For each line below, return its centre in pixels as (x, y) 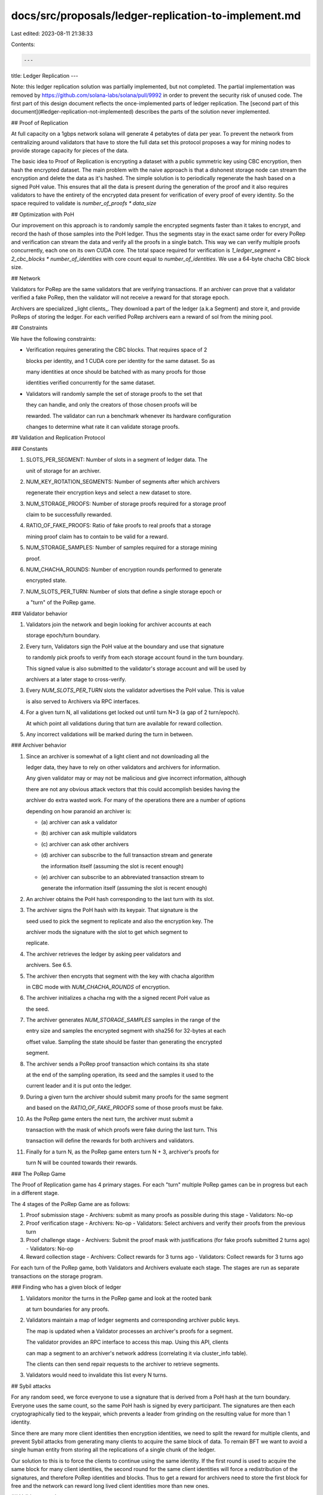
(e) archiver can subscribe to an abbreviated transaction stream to (123, 877)
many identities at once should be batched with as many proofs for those (116, 372)
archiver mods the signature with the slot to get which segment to (107, 932)
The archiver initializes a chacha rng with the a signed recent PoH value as (118, 998)
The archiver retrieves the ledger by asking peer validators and (103, 954)
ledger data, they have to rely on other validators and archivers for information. (123, 767)
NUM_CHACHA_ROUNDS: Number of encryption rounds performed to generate (124, 570)
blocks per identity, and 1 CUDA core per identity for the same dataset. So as (121, 361)
